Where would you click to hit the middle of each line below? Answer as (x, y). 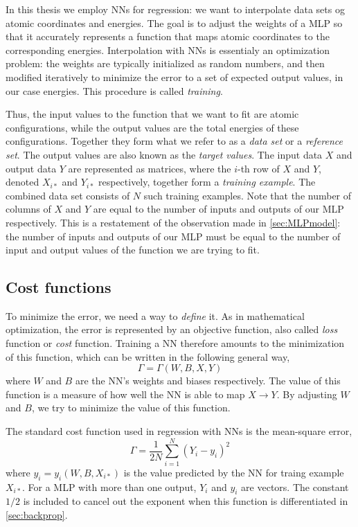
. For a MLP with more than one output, (109, 486)
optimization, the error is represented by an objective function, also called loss (172, 329)
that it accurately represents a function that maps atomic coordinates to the (168, 36)
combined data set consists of (68, 195)
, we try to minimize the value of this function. (131, 408)
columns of (28, 209)
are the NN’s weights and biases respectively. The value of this (208, 381)
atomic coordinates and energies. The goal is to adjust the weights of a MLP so (174, 23)
